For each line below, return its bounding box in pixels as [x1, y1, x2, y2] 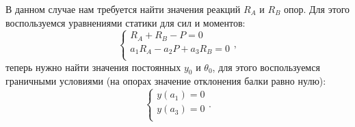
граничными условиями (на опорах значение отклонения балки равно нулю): [5, 74, 326, 88]
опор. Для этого [284, 2, 350, 16]
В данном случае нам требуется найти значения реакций [5, 2, 241, 16]
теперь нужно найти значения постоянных [5, 59, 181, 74]
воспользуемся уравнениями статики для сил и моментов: [5, 15, 246, 29]
